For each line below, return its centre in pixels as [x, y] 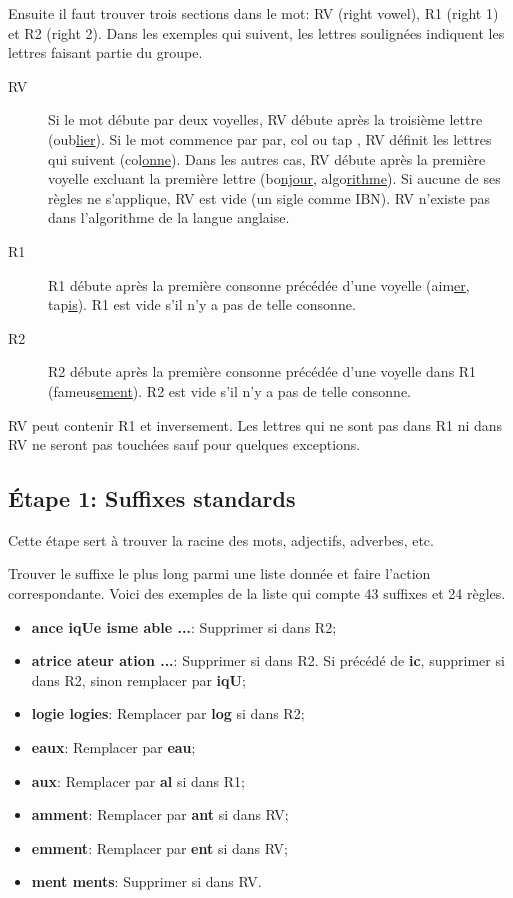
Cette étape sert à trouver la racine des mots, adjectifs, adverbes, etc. [221, 539]
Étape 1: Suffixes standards [152, 498]
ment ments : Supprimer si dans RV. [146, 881]
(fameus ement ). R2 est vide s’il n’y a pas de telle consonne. [229, 390]
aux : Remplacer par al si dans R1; [138, 780]
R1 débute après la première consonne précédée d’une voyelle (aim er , [259, 284]
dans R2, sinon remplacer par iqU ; [138, 679]
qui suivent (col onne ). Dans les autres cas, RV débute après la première [267, 158]
